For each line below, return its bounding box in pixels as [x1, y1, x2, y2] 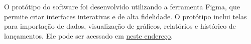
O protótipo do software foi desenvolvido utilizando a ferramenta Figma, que [4, 1, 240, 11]
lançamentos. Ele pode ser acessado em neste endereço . [4, 30, 173, 41]
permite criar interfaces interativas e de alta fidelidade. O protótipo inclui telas [4, 11, 247, 21]
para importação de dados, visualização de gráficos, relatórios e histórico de [4, 21, 236, 31]
